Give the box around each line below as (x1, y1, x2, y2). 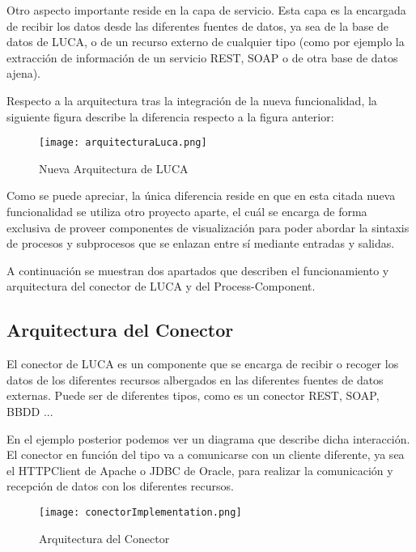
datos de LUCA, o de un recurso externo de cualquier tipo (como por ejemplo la (6, 33, 405, 50)
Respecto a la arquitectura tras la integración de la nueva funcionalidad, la (6, 91, 377, 108)
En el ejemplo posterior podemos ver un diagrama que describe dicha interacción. (6, 430, 410, 447)
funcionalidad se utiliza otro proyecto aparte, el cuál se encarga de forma (6, 203, 367, 219)
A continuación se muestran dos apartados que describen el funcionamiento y (6, 261, 389, 278)
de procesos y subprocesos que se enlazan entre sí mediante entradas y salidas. (6, 235, 395, 252)
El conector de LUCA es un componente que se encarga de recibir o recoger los (6, 355, 399, 372)
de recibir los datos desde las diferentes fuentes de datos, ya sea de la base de (6, 17, 389, 34)
